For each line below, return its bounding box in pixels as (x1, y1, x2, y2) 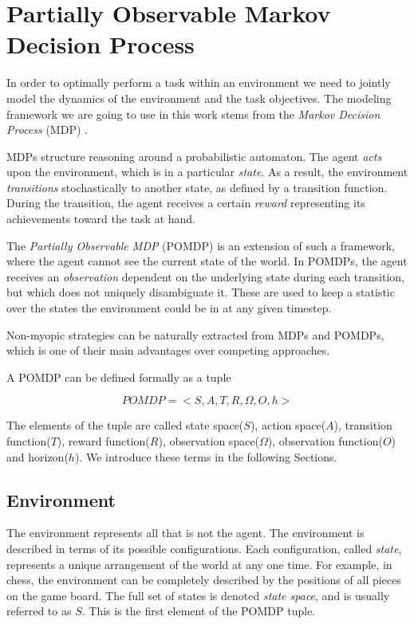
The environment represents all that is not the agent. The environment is (6, 524, 365, 541)
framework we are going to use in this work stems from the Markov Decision (6, 105, 380, 122)
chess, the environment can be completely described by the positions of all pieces (6, 571, 401, 588)
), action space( (250, 417, 326, 434)
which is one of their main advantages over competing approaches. (6, 342, 330, 359)
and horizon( (6, 448, 69, 465)
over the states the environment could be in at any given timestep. (6, 300, 332, 316)
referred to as (6, 602, 72, 619)
